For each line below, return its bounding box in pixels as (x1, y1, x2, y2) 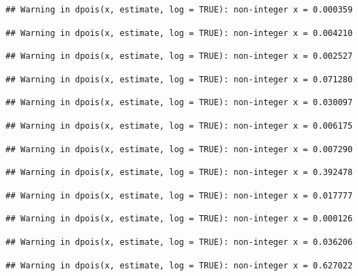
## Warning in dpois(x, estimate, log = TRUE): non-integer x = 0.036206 (6, 237, 353, 247)
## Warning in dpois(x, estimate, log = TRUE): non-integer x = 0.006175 (6, 120, 353, 131)
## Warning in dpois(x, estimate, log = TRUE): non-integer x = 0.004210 (6, 28, 353, 38)
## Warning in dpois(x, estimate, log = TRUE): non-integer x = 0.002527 (6, 51, 353, 62)
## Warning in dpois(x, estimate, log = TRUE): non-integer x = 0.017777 (6, 190, 353, 201)
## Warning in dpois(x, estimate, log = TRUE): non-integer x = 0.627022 (6, 260, 353, 270)
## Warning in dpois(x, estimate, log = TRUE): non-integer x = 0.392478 (6, 167, 353, 178)
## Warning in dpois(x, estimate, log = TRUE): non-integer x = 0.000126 (6, 214, 353, 224)
